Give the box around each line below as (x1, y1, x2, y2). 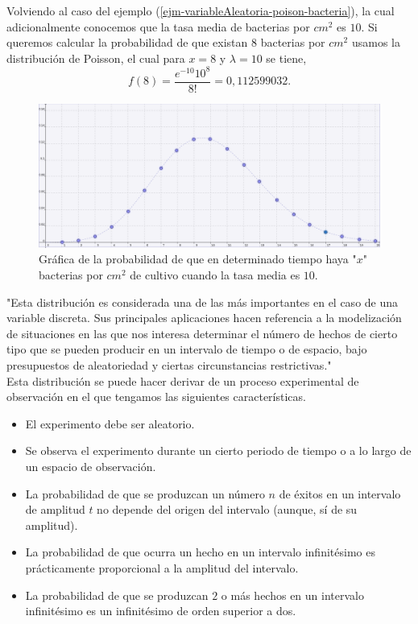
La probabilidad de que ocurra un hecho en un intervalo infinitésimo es (25, 543, 375, 560)
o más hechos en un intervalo (221, 586, 364, 603)
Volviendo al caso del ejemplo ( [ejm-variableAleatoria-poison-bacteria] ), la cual (6, 2, 395, 19)
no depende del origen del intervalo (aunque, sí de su (97, 501, 358, 518)
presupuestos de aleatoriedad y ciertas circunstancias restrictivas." (6, 356, 332, 373)
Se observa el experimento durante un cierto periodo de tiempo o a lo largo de (25, 442, 412, 459)
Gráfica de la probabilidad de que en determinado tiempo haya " (39, 250, 357, 267)
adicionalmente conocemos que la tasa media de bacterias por (6, 18, 310, 35)
